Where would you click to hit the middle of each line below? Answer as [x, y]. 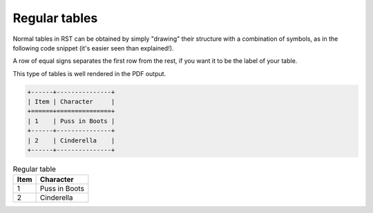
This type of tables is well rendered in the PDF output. [89, 73]
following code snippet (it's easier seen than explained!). [93, 48]
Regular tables [55, 18]
